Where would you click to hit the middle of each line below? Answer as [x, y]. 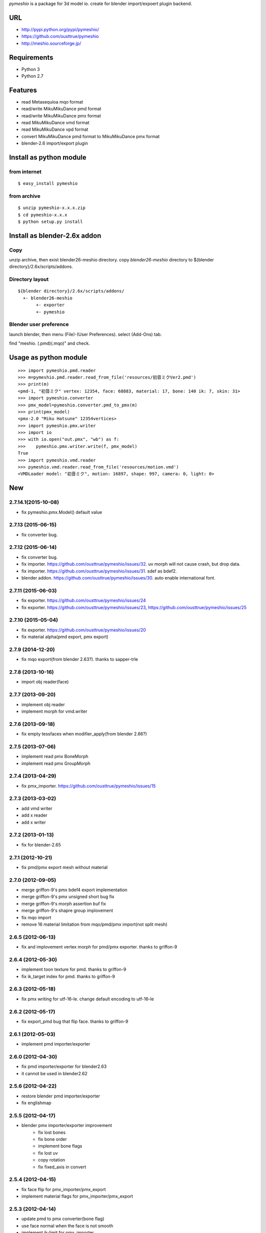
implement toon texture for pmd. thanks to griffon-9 [74, 970]
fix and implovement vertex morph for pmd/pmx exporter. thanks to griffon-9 [99, 947]
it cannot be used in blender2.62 [54, 1073]
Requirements [31, 57]
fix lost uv [48, 1153]
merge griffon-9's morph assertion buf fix [64, 904]
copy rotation [52, 1160]
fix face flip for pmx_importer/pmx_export [64, 1189]
